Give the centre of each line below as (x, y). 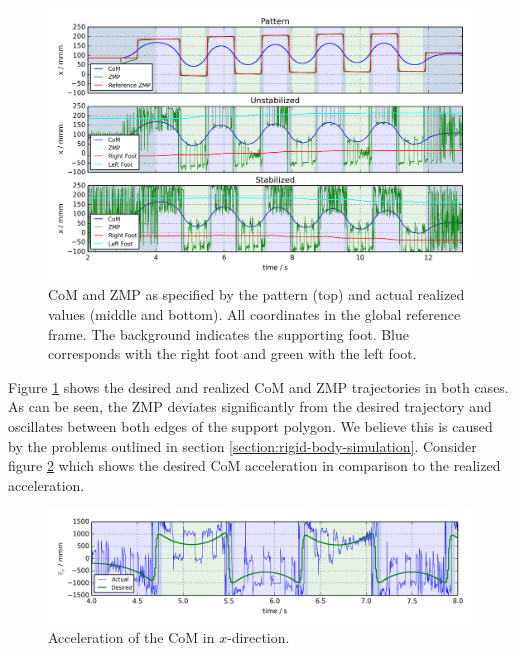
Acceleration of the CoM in (131, 637)
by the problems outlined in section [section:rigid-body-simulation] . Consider (242, 445)
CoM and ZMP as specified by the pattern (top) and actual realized (256, 294)
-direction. (258, 637)
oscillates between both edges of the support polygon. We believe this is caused (250, 426)
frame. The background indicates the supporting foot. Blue (229, 333)
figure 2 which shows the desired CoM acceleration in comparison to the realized (254, 465)
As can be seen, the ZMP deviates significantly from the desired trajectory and (250, 406)
